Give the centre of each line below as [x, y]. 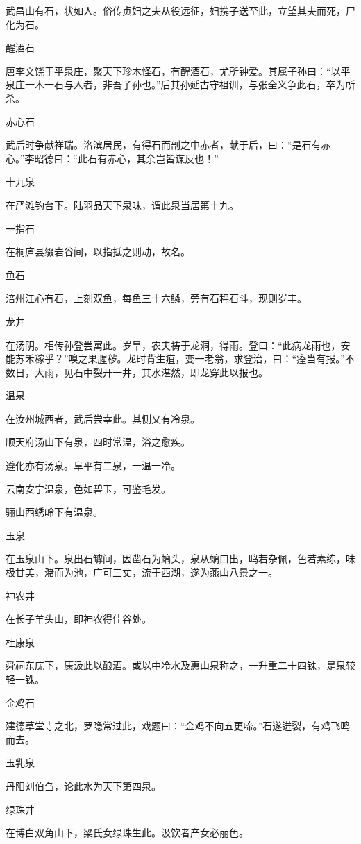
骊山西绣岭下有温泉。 [54, 512]
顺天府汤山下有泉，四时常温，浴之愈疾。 [98, 442]
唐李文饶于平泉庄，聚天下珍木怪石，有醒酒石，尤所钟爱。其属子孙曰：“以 [173, 70]
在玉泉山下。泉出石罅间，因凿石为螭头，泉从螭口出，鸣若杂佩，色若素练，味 [180, 558]
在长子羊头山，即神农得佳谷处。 [78, 619]
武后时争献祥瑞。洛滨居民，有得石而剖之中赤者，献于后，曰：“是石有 [163, 145]
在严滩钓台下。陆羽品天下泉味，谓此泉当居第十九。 [122, 204]
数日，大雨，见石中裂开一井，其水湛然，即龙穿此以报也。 [137, 372]
